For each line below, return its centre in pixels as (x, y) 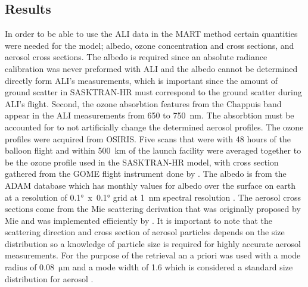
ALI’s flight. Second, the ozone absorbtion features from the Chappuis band (143, 103)
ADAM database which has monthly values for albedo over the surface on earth (150, 185)
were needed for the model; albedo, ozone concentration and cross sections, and (150, 45)
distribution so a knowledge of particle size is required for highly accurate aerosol (153, 243)
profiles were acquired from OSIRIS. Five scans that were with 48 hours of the (148, 138)
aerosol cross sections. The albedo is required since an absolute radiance (136, 57)
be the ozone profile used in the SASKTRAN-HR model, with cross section (142, 162)
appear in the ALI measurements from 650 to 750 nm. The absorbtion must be (150, 115)
